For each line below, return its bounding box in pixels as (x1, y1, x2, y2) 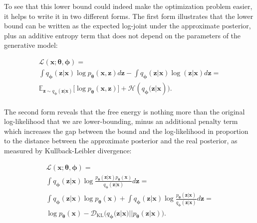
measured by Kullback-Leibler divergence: (4, 145, 132, 155)
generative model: (4, 40, 58, 50)
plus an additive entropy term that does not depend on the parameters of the (4, 30, 241, 40)
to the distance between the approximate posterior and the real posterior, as (4, 135, 238, 146)
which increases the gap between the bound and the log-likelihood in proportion (4, 125, 249, 136)
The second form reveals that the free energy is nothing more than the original (4, 106, 245, 116)
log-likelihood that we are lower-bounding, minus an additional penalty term (4, 116, 238, 126)
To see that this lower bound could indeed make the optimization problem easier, (4, 1, 253, 11)
